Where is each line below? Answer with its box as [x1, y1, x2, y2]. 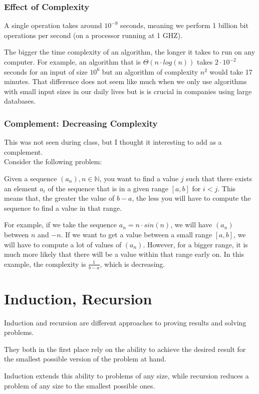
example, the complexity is [4, 258, 86, 269]
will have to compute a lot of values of [4, 239, 122, 249]
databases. [4, 96, 36, 106]
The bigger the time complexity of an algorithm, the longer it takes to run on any [4, 47, 255, 57]
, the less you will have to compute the [132, 193, 251, 203]
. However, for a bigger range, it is [143, 239, 248, 249]
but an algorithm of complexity [102, 66, 198, 77]
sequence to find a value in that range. [4, 202, 122, 213]
